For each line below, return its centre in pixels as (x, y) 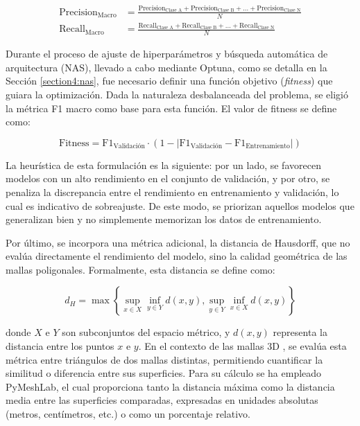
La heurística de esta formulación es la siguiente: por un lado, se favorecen (163, 165)
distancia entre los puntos (60, 346)
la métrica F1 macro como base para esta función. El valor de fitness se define (171, 108)
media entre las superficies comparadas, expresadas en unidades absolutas (162, 400)
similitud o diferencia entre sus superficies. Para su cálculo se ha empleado (164, 373)
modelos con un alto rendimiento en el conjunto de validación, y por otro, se (168, 178)
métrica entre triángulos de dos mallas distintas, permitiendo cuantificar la (164, 359)
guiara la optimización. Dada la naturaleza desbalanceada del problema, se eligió (177, 94)
